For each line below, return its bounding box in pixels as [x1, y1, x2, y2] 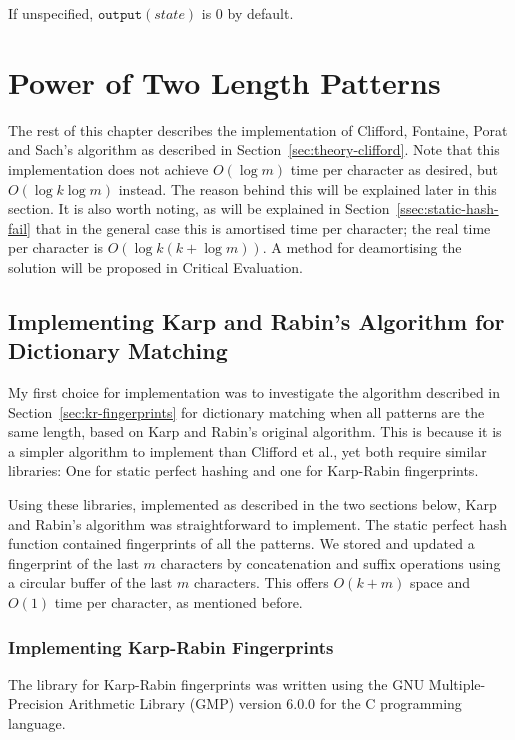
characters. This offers [193, 572, 329, 593]
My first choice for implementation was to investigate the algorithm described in [8, 382, 501, 403]
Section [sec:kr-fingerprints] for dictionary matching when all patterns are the [8, 401, 485, 422]
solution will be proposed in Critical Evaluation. [8, 256, 303, 277]
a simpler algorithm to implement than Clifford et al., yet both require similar [8, 440, 487, 461]
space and [410, 572, 470, 593]
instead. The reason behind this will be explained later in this [118, 178, 497, 199]
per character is [8, 237, 104, 258]
